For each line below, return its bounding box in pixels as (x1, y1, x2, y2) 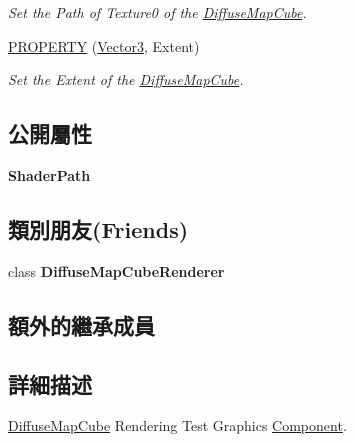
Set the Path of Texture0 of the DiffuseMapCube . (8, 2, 307, 22)
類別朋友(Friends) (8, 213, 189, 244)
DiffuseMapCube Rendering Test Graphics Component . (8, 415, 347, 436)
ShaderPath (8, 164, 91, 185)
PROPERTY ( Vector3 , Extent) (8, 35, 200, 56)
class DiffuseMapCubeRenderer (8, 260, 225, 281)
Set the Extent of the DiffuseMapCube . (8, 69, 244, 90)
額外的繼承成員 (8, 309, 155, 340)
